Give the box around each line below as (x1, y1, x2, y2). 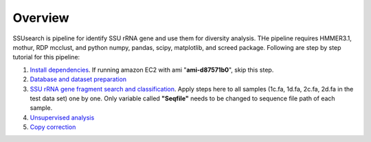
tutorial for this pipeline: (12, 53, 80, 61)
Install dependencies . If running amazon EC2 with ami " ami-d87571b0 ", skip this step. (30, 66, 274, 74)
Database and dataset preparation (30, 75, 127, 83)
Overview (12, 10, 69, 25)
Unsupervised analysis (30, 113, 95, 122)
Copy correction (30, 123, 76, 131)
